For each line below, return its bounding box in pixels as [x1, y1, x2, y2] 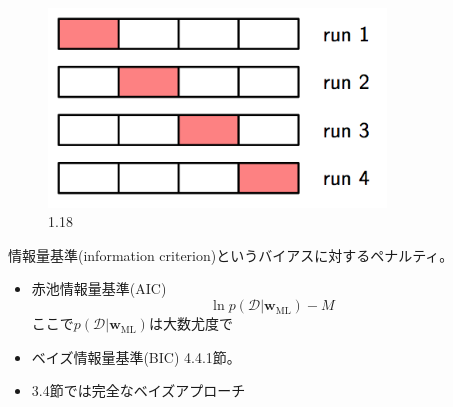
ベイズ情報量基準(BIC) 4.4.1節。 [31, 346, 241, 367]
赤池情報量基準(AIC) [31, 278, 167, 299]
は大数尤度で [148, 313, 233, 334]
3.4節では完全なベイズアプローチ [31, 380, 246, 401]
